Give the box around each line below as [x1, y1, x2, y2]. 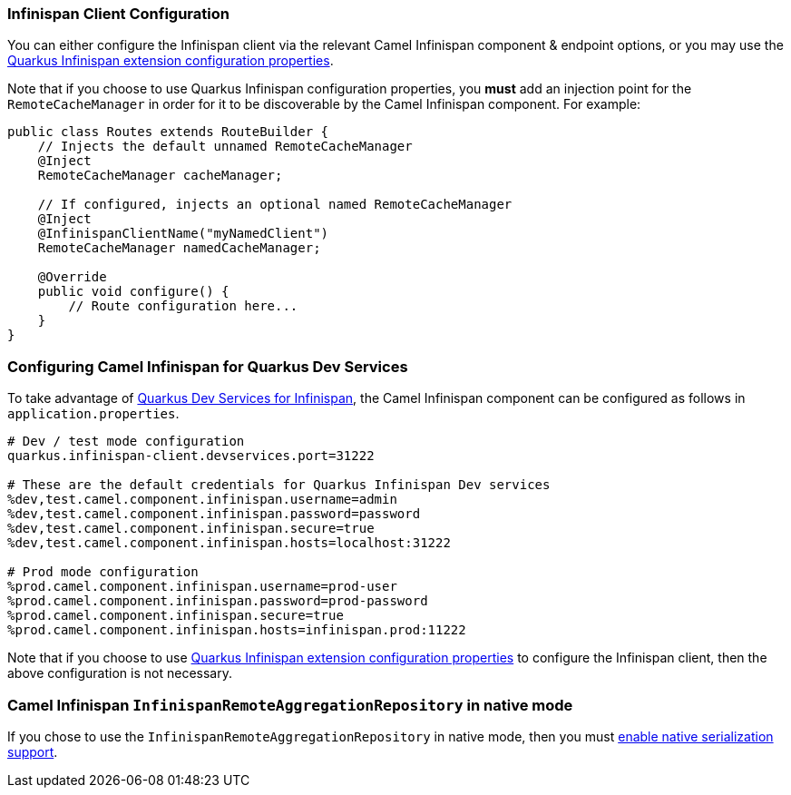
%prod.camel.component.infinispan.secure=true [7, 608, 344, 623]
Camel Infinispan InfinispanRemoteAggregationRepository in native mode [7, 695, 573, 714]
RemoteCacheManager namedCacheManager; [37, 240, 321, 256]
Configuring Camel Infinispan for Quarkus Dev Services [7, 357, 408, 376]
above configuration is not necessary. [7, 665, 232, 682]
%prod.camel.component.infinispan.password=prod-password [7, 594, 428, 609]
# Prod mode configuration [7, 564, 199, 580]
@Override [37, 270, 107, 285]
